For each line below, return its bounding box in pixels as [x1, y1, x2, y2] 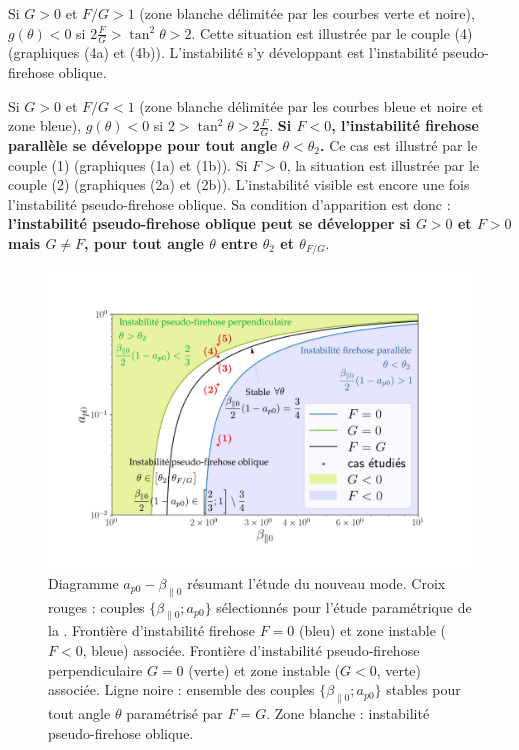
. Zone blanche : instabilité [266, 703, 430, 723]
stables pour [386, 679, 461, 700]
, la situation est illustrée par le [286, 154, 480, 175]
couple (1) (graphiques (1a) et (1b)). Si [8, 154, 248, 175]
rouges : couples [48, 596, 145, 617]
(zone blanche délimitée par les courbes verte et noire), [139, 3, 475, 23]
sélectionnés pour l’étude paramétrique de [216, 596, 472, 617]
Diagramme [48, 572, 119, 593]
